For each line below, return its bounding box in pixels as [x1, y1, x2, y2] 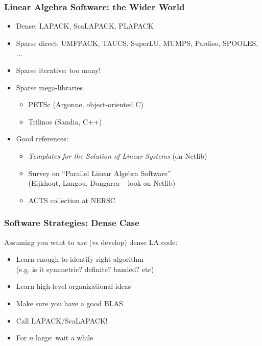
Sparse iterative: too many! [16, 65, 101, 75]
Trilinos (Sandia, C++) [28, 116, 102, 127]
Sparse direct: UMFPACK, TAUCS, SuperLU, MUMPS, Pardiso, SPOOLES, [16, 37, 258, 48]
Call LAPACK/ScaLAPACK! [16, 315, 108, 326]
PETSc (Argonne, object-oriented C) [28, 99, 144, 110]
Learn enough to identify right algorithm [16, 254, 144, 264]
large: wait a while [36, 332, 93, 343]
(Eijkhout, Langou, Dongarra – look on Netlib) [28, 178, 176, 188]
